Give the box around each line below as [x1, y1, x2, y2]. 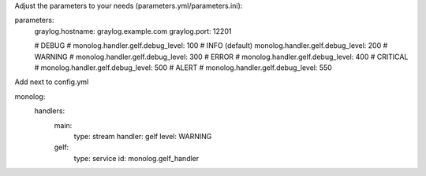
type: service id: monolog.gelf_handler [73, 153, 200, 163]
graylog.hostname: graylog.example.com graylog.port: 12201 [34, 26, 232, 35]
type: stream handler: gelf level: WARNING [73, 131, 212, 141]
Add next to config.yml [14, 77, 89, 86]
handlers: [34, 106, 65, 115]
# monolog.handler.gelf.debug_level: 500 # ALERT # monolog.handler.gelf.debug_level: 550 [34, 63, 333, 72]
